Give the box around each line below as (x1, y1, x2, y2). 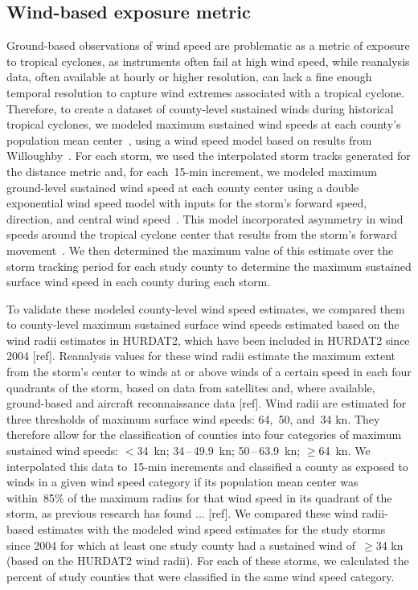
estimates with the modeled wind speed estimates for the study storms (37, 521, 386, 538)
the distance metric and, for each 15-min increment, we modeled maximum (6, 162, 377, 179)
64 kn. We (318, 442, 371, 459)
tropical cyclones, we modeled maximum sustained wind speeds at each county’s (6, 116, 401, 133)
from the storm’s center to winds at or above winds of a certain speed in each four (6, 363, 412, 380)
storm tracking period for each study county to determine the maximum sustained (6, 257, 412, 274)
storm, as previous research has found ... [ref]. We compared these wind (6, 505, 359, 522)
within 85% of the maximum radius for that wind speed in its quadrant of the (6, 489, 392, 506)
